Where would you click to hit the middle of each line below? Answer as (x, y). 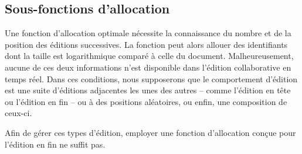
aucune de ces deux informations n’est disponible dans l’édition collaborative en (148, 67)
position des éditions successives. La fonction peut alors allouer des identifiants (146, 44)
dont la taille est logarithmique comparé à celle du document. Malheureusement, (149, 56)
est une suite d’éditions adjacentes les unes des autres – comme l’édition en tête (148, 90)
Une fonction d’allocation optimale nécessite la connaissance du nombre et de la (148, 33)
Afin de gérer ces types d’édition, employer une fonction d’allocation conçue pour (150, 132)
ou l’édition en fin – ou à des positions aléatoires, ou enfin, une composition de (146, 101)
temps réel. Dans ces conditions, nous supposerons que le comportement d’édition (151, 78)
